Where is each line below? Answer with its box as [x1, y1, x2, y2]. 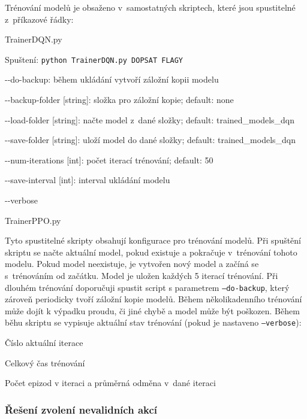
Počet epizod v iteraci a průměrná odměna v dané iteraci [5, 377, 216, 389]
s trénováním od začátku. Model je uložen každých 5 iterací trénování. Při [5, 269, 278, 281]
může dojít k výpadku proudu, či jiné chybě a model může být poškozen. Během [5, 304, 300, 317]
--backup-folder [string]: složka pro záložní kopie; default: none [5, 93, 234, 106]
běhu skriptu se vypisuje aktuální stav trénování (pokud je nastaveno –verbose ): [5, 316, 302, 329]
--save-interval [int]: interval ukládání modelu [5, 174, 170, 186]
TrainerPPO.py [5, 214, 61, 226]
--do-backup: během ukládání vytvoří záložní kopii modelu [5, 73, 219, 86]
